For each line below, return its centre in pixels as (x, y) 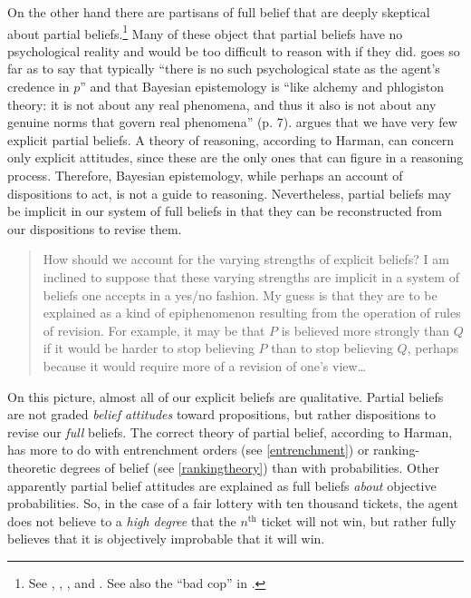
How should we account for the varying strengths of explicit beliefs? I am (246, 259)
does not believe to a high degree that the (122, 520)
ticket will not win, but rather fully (359, 520)
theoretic (32, 467)
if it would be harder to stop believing (149, 348)
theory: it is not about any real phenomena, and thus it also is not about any (222, 104)
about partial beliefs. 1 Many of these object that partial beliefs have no (205, 32)
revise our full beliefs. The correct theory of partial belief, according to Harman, (230, 431)
